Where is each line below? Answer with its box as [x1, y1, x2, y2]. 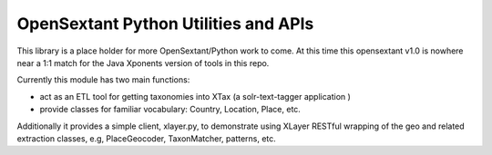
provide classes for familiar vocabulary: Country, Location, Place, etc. [39, 104, 301, 115]
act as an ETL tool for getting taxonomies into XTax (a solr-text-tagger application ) [39, 91, 351, 102]
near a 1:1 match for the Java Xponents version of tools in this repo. [16, 57, 270, 68]
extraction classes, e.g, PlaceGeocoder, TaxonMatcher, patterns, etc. [16, 132, 277, 144]
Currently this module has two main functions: [16, 74, 190, 85]
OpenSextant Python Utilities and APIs [16, 14, 314, 34]
